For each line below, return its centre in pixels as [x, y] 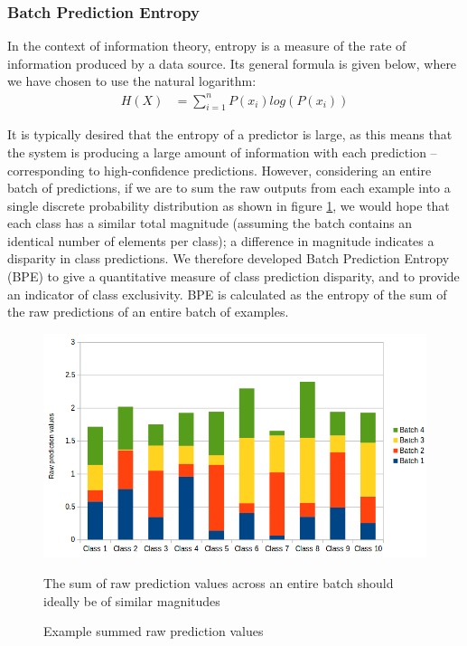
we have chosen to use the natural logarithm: [132, 81]
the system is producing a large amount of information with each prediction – [222, 152]
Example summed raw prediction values [154, 631]
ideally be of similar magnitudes [132, 600]
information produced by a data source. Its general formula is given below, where [232, 63]
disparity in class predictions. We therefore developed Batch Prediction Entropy [229, 258]
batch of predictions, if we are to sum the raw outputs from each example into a [229, 188]
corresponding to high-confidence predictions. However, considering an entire [219, 170]
